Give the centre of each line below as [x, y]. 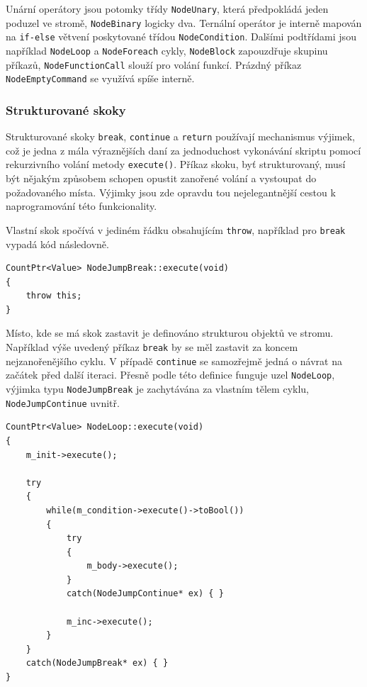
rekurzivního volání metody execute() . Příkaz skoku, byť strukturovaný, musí [176, 164]
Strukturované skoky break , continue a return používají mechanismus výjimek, [180, 136]
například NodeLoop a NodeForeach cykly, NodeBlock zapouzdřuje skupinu [167, 50]
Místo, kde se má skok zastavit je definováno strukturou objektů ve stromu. [170, 333]
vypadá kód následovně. [57, 244]
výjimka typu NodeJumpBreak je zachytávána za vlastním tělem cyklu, [157, 389]
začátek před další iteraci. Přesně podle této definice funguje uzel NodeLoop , [170, 375]
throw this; [54, 296]
